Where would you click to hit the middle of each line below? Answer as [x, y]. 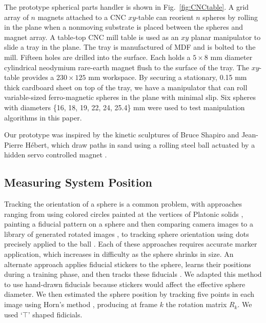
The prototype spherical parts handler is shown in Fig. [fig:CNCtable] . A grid [127, 7]
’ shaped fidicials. [55, 314]
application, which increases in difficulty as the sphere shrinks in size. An [119, 254]
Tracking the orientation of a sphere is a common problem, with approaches [123, 204]
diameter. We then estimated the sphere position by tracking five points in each [129, 294]
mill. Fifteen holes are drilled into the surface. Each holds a [97, 57]
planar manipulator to [226, 37]
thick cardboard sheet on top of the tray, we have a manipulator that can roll [126, 87]
